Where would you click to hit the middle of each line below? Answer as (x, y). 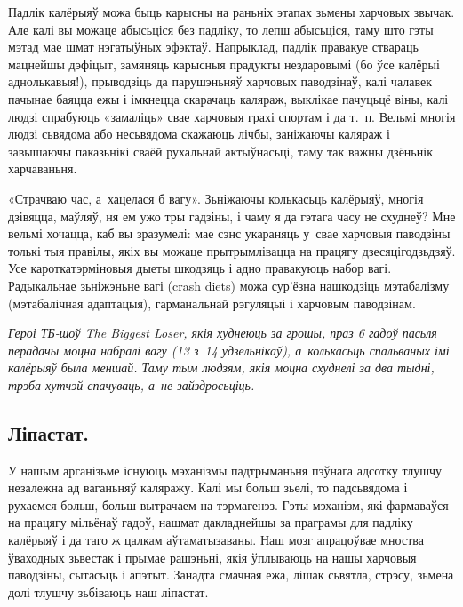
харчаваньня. (43, 168)
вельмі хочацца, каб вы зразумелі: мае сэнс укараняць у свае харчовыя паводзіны (229, 233)
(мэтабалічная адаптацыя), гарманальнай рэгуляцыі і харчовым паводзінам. (212, 303)
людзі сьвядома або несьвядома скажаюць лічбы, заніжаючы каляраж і (199, 134)
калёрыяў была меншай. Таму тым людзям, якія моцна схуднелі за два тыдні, (221, 367)
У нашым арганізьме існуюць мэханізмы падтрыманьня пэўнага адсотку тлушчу (225, 470)
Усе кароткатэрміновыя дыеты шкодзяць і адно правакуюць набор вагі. (200, 268)
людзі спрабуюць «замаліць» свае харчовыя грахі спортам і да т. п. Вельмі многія (232, 116)
